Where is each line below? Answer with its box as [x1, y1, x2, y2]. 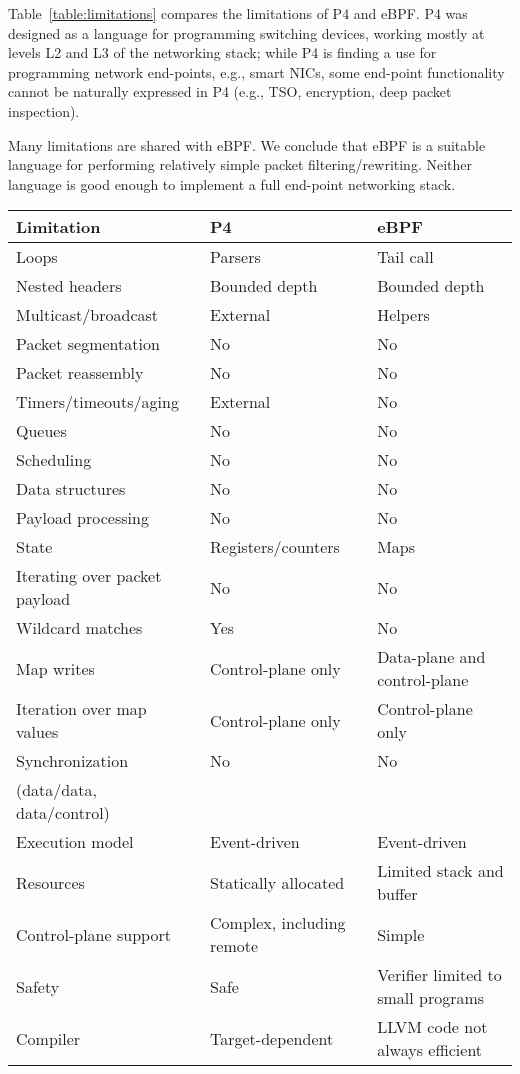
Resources [16, 870, 85, 894]
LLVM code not [377, 1015, 488, 1039]
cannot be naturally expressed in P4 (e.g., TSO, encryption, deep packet [8, 81, 452, 102]
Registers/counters [210, 535, 340, 559]
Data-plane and [377, 645, 486, 669]
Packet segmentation [16, 332, 160, 356]
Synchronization [16, 749, 129, 773]
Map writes [16, 656, 95, 680]
